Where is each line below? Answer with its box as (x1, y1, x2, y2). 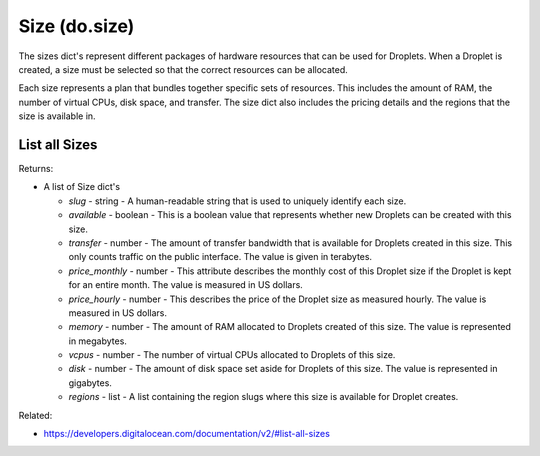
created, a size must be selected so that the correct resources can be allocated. (18, 63, 349, 75)
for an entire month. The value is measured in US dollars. (68, 279, 304, 291)
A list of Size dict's (43, 181, 120, 193)
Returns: (18, 163, 54, 175)
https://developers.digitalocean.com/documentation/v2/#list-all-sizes (43, 428, 330, 440)
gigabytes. (68, 376, 112, 389)
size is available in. (18, 110, 96, 122)
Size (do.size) (18, 15, 135, 37)
